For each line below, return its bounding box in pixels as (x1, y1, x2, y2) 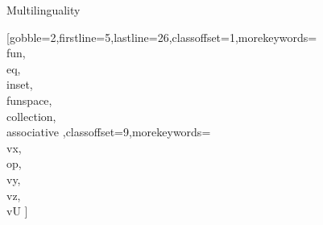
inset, (6, 76, 33, 93)
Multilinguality (6, 2, 81, 18)
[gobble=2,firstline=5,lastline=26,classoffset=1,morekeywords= (6, 28, 317, 45)
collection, (6, 107, 56, 124)
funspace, (6, 91, 52, 108)
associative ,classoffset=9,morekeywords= (6, 123, 211, 140)
